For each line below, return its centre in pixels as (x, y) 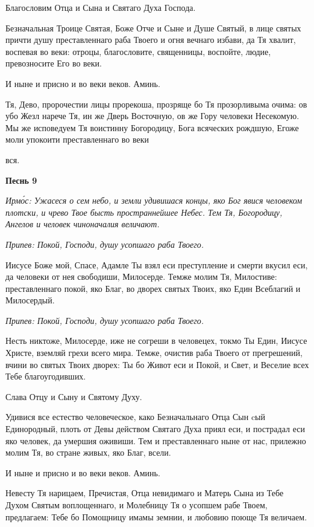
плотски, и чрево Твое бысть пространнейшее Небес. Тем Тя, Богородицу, (144, 212)
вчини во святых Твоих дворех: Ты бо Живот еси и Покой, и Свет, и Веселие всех (157, 364)
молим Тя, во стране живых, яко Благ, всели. (88, 452)
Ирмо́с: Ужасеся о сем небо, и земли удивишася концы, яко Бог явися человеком (154, 200)
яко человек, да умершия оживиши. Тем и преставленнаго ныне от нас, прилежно (156, 440)
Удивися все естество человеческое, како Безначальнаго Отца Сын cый (135, 417)
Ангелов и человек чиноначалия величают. (83, 224)
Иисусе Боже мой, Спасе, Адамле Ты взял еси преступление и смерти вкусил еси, (157, 264)
